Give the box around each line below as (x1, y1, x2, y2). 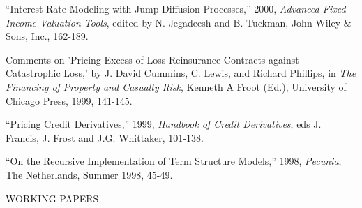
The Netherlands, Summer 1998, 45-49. (6, 167, 173, 181)
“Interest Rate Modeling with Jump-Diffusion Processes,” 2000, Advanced (6, 1, 319, 15)
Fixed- (322, 1, 349, 15)
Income (6, 15, 37, 29)
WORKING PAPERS (6, 191, 99, 205)
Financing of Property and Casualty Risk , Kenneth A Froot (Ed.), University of (6, 79, 347, 94)
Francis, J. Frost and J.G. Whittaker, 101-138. (6, 130, 204, 144)
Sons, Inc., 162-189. (6, 29, 89, 43)
